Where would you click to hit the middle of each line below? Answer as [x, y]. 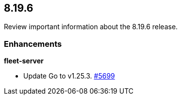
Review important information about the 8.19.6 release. [91, 27]
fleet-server [24, 61]
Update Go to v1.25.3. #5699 [69, 76]
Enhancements [33, 44]
